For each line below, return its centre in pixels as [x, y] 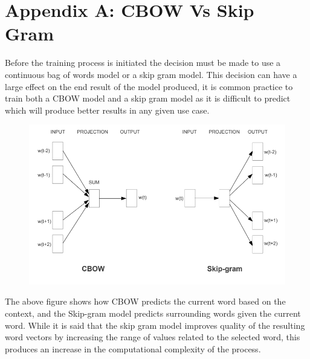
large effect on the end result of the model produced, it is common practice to [149, 86]
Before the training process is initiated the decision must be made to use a [143, 63]
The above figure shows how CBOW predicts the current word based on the [145, 301]
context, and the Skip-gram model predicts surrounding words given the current [153, 313]
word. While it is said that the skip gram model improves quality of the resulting [155, 325]
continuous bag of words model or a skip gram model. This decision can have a [151, 74]
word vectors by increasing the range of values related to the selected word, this [153, 337]
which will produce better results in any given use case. [107, 110]
